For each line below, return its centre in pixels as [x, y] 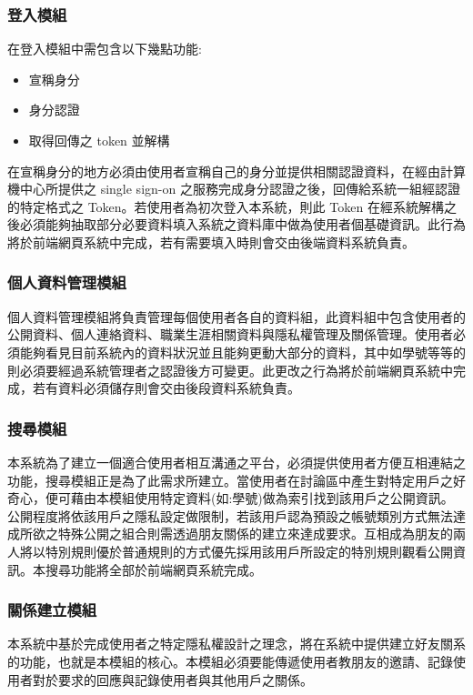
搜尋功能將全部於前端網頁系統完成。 [153, 569]
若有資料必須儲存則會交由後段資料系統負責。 [166, 388]
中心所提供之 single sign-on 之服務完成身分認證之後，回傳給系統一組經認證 [240, 189]
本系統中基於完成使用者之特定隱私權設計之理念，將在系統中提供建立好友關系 [236, 644]
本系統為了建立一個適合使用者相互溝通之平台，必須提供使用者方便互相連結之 [236, 462]
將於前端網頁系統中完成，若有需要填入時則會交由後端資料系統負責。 [211, 242]
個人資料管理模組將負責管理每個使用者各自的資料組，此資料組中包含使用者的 [236, 316]
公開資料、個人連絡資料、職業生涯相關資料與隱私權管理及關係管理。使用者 [230, 334]
